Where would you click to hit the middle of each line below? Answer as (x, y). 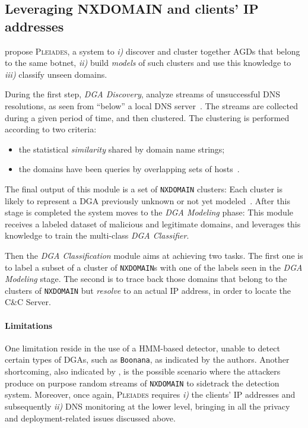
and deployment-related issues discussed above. (90, 418)
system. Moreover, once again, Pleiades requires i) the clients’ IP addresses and (150, 394)
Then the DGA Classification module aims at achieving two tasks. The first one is (154, 255)
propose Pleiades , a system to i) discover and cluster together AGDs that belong (153, 51)
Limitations (29, 325)
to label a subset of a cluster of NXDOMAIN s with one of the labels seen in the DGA (154, 267)
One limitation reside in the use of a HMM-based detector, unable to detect (142, 348)
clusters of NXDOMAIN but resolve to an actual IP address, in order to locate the (148, 290)
